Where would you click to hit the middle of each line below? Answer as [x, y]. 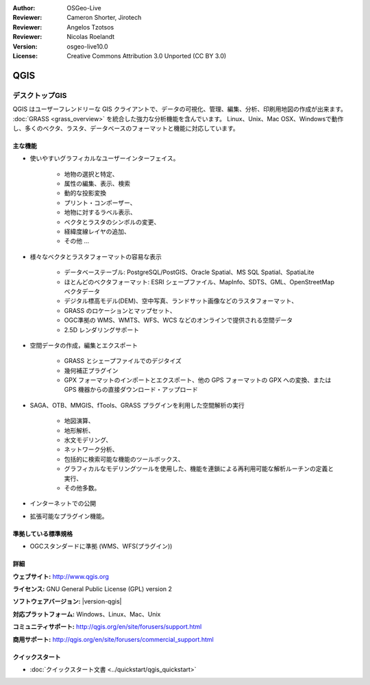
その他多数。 [82, 488]
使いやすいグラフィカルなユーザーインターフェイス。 [104, 158]
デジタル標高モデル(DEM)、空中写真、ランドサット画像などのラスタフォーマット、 [181, 301]
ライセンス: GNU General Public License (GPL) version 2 [92, 588]
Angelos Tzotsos [90, 27]
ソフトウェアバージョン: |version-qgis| [67, 601]
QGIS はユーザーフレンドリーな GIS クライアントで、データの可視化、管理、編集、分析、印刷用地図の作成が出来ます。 [180, 109]
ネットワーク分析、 [91, 449]
